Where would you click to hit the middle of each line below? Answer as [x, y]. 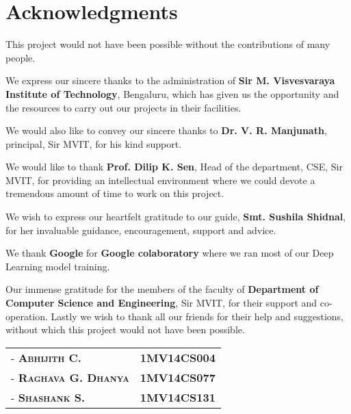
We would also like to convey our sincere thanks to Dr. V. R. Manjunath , [166, 130]
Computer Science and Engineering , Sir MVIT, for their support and [161, 303]
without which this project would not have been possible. [125, 329]
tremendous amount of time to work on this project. [115, 193]
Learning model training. [58, 266]
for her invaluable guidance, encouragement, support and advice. [141, 230]
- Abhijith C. [46, 357]
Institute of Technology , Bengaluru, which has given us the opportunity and [172, 93]
